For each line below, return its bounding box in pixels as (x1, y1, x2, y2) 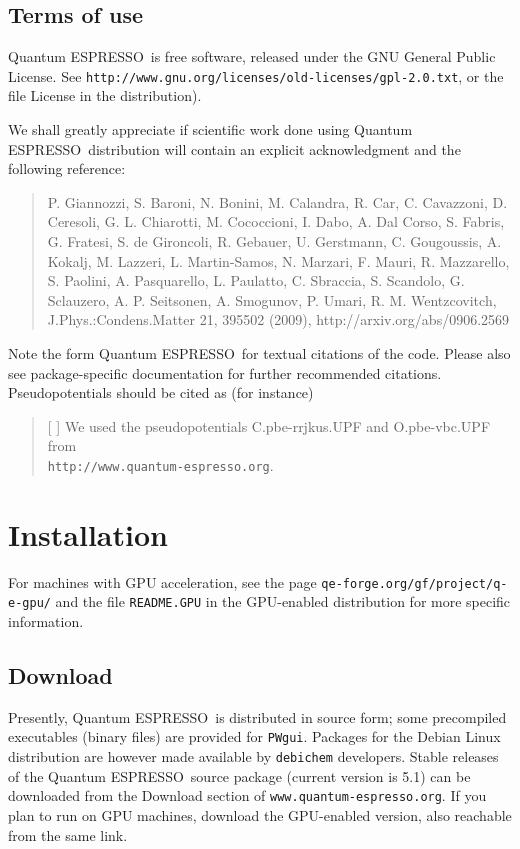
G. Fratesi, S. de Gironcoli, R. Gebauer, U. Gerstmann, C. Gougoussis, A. (47, 231, 502, 252)
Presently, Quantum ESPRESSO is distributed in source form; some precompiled (8, 706, 507, 727)
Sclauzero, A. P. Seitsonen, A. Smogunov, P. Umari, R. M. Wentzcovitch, (47, 289, 497, 310)
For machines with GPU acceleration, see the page (8, 571, 317, 592)
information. (8, 611, 84, 632)
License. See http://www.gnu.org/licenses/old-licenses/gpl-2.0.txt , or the (8, 65, 504, 86)
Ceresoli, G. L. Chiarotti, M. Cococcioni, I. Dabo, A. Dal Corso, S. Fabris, (47, 211, 505, 232)
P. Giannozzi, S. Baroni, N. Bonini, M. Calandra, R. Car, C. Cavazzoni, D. (47, 191, 508, 212)
